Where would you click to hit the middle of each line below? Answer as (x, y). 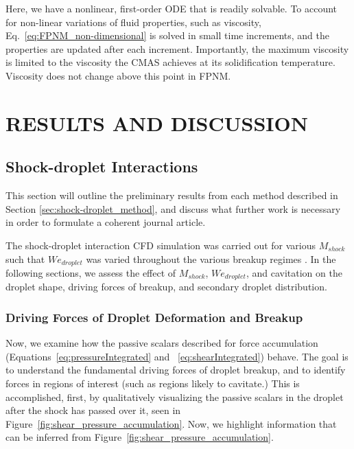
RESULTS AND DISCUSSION (157, 123)
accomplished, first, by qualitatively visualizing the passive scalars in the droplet (175, 396)
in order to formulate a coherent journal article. (106, 222)
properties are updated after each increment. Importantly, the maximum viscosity (177, 48)
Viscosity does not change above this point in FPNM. (118, 75)
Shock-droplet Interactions (102, 166)
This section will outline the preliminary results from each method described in (172, 195)
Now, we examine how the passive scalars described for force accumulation (162, 343)
